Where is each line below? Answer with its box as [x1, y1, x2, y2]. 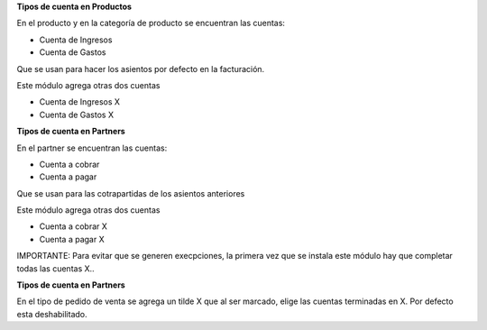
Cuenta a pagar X [39, 234, 105, 244]
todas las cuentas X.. [16, 262, 95, 274]
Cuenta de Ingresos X [39, 96, 121, 107]
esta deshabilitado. [16, 308, 87, 319]
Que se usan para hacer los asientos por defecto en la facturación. [16, 63, 265, 74]
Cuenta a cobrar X [39, 221, 108, 232]
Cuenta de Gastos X [39, 109, 115, 120]
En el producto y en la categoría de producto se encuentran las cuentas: [16, 18, 286, 29]
